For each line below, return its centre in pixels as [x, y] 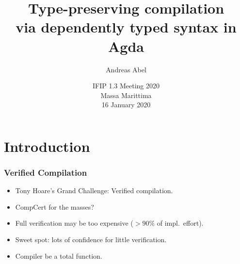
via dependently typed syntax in [126, 27]
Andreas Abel [126, 69]
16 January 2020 [126, 105]
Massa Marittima [126, 95]
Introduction [47, 146]
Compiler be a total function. [59, 256]
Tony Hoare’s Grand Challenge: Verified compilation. [94, 190]
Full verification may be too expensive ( [74, 223]
